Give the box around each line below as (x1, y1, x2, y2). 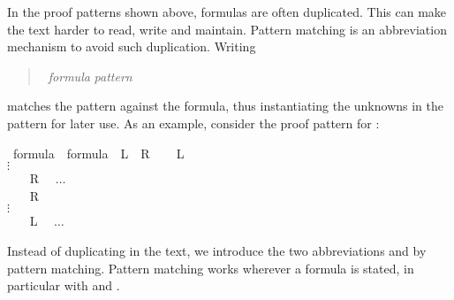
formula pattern (48, 66, 132, 85)
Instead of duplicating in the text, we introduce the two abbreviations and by (7, 241, 427, 259)
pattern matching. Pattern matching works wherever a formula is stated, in (7, 258, 414, 277)
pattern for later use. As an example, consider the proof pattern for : (7, 113, 380, 132)
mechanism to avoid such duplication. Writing (7, 37, 256, 56)
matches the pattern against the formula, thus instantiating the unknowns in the (7, 96, 443, 115)
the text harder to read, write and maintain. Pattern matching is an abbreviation (7, 19, 447, 38)
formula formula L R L (12, 143, 185, 162)
